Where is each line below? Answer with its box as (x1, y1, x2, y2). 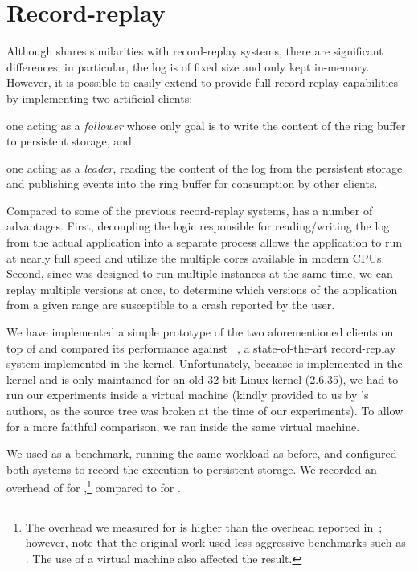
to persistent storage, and (6, 133, 132, 149)
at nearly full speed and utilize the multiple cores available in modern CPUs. (6, 249, 385, 266)
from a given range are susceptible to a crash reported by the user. (6, 296, 335, 313)
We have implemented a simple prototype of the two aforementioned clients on (6, 324, 394, 341)
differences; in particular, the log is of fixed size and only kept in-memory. (6, 58, 370, 75)
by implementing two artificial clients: (6, 89, 193, 106)
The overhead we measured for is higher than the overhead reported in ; (25, 518, 383, 535)
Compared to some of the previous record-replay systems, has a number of (6, 202, 373, 218)
